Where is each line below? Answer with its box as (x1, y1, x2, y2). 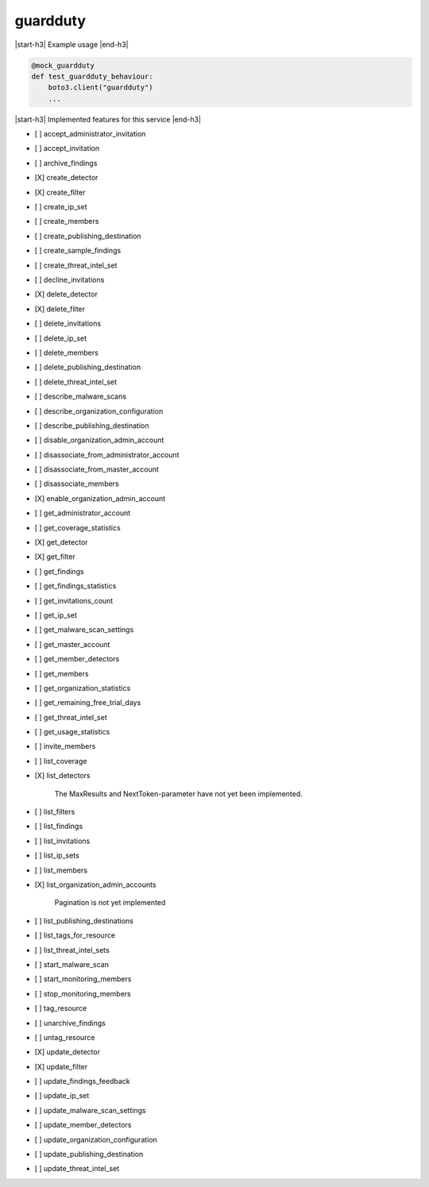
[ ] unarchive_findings (34, 1018, 106, 1027)
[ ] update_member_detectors (34, 1120, 132, 1130)
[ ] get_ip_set (34, 610, 77, 619)
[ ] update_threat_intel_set (34, 1164, 120, 1174)
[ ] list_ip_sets (34, 850, 79, 861)
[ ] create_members (34, 217, 99, 226)
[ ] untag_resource (34, 1032, 95, 1042)
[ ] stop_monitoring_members (34, 989, 131, 998)
